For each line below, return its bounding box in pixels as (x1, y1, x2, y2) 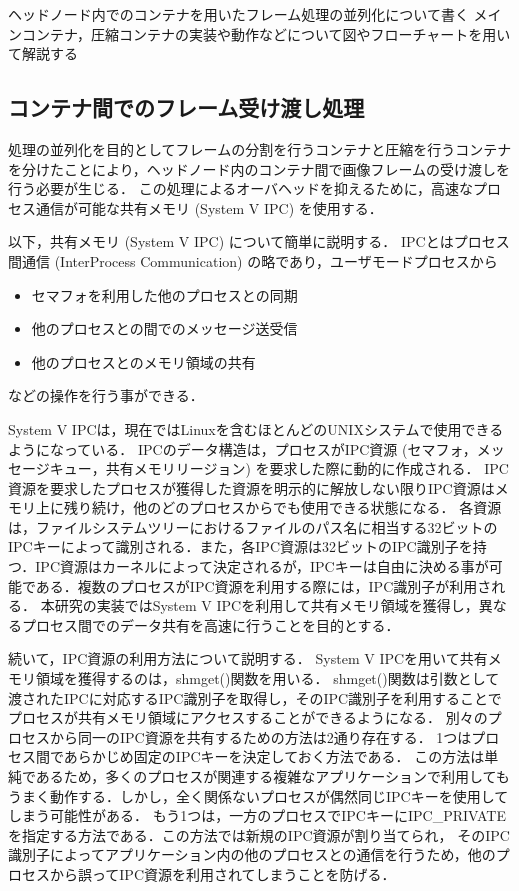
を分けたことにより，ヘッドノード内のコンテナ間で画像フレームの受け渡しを (8, 158, 511, 179)
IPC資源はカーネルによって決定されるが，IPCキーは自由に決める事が (35, 556, 489, 577)
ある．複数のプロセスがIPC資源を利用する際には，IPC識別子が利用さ (35, 575, 492, 596)
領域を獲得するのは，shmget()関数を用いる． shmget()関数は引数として (35, 668, 500, 689)
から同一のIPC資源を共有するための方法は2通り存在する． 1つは (49, 726, 472, 747)
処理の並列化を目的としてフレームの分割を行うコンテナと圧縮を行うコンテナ (8, 138, 512, 159)
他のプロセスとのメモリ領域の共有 (31, 351, 256, 372)
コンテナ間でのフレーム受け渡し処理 (8, 92, 365, 123)
